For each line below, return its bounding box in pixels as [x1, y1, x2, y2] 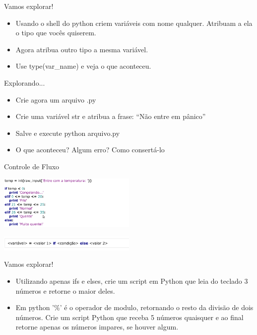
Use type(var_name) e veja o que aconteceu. [15, 61, 151, 71]
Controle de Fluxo [4, 161, 60, 171]
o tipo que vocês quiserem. [15, 27, 96, 38]
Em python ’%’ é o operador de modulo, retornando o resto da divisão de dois [15, 302, 254, 313]
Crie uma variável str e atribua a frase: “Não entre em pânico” [15, 111, 206, 121]
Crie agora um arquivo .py [15, 94, 96, 105]
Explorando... [4, 77, 45, 88]
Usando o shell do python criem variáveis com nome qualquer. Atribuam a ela [15, 17, 253, 28]
